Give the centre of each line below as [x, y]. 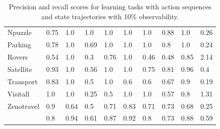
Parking [19, 45]
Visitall [19, 93]
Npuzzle [20, 32]
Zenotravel [24, 106]
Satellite [20, 69]
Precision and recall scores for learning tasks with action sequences [110, 6]
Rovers [18, 57]
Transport [23, 81]
